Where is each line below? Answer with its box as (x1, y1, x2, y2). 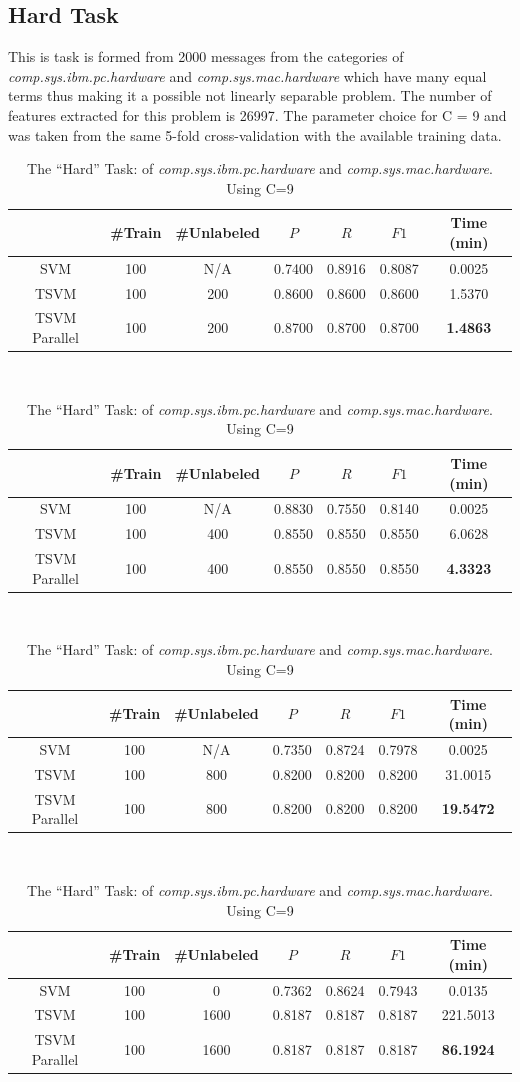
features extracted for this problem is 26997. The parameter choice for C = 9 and (8, 104, 507, 125)
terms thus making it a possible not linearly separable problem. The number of (8, 85, 492, 106)
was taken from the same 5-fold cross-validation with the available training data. (8, 124, 502, 145)
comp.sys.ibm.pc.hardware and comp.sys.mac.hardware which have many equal (8, 65, 487, 86)
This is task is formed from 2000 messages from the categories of (8, 46, 404, 67)
